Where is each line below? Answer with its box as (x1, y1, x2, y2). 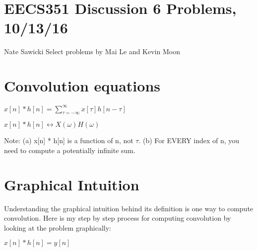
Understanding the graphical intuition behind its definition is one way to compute (4, 203, 254, 213)
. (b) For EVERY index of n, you (138, 135, 240, 146)
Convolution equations (4, 76, 161, 96)
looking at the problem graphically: (4, 222, 111, 233)
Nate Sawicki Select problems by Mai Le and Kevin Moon (4, 46, 180, 57)
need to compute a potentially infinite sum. (4, 145, 135, 155)
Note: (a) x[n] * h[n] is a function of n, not (4, 135, 133, 146)
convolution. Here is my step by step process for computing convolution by (4, 213, 231, 223)
